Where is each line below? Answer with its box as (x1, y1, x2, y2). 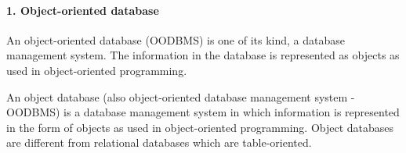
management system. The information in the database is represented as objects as (6, 47, 400, 63)
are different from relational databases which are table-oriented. (6, 134, 312, 151)
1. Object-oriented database (6, 2, 159, 18)
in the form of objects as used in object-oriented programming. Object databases (6, 119, 394, 135)
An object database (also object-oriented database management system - (6, 88, 355, 105)
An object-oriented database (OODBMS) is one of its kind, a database (6, 31, 346, 48)
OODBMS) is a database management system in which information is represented (6, 104, 400, 120)
